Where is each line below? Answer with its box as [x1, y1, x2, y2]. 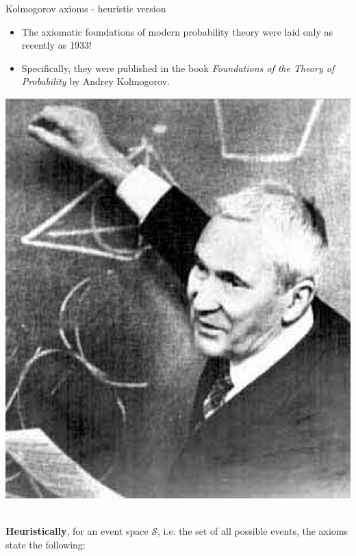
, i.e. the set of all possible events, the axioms [157, 523, 348, 537]
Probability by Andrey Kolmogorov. [21, 74, 170, 88]
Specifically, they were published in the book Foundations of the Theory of [21, 60, 335, 75]
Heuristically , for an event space [5, 523, 149, 537]
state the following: [5, 537, 86, 551]
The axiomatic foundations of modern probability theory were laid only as [21, 24, 333, 38]
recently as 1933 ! [21, 38, 92, 52]
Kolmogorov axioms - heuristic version [5, 1, 166, 15]
